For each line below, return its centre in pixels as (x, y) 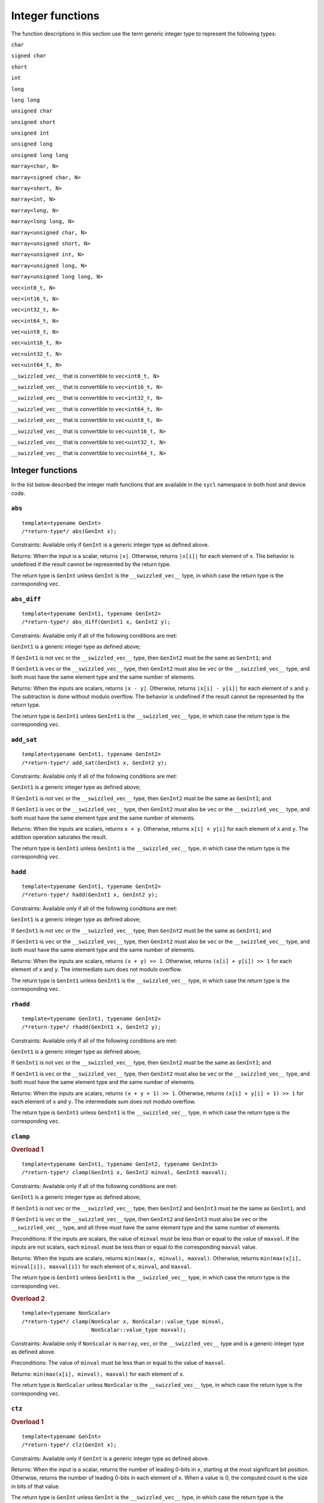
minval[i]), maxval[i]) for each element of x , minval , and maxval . (101, 1266)
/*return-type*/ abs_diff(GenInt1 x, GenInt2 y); (96, 622)
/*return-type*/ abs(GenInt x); (69, 531)
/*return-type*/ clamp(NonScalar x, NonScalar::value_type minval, (123, 1321)
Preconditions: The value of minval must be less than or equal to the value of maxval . (118, 1363)
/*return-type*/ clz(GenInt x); (69, 1445)
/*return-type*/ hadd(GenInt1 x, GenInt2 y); (90, 895)
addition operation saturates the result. (59, 837)
